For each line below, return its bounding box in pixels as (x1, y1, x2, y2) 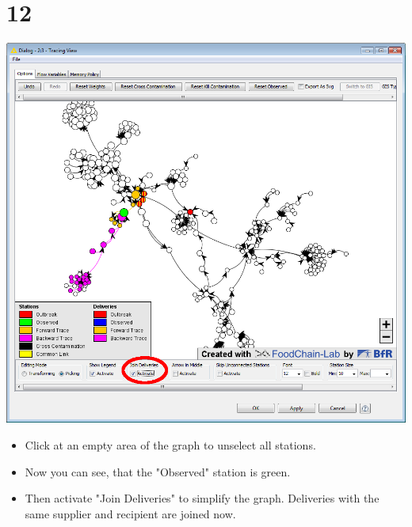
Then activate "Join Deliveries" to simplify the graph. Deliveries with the (25, 490, 380, 506)
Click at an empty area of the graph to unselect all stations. (25, 436, 316, 453)
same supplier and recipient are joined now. (25, 505, 236, 521)
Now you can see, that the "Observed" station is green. (25, 463, 291, 480)
